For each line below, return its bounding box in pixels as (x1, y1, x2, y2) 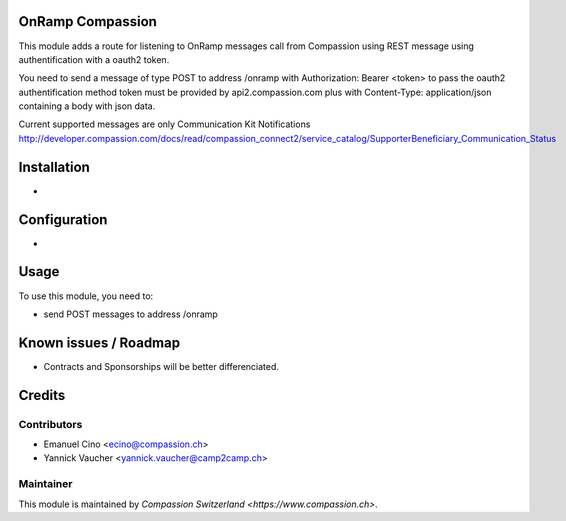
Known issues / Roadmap (18, 334, 180, 351)
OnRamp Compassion (18, 13, 157, 30)
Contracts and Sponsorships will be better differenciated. (43, 360, 280, 372)
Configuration (18, 211, 108, 228)
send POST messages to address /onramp (43, 308, 219, 320)
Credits (18, 386, 66, 404)
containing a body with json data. (18, 100, 156, 112)
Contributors (18, 417, 83, 431)
